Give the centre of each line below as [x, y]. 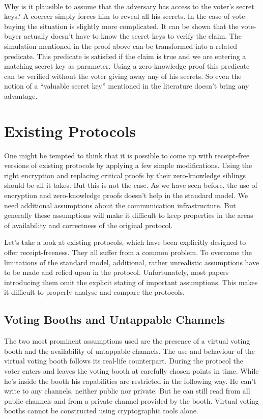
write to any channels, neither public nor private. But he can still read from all [127, 391]
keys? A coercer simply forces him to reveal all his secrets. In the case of [117, 16]
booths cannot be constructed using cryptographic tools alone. [101, 411]
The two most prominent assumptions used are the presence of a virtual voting [127, 341]
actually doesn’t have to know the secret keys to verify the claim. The [133, 36]
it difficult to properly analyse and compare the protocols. [94, 292]
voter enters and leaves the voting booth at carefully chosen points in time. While [131, 370]
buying [15, 26]
